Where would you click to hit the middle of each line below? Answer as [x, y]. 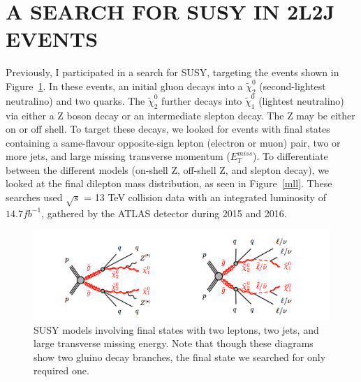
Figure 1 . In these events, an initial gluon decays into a [124, 86]
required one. [61, 370]
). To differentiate [290, 156]
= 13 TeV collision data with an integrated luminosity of [205, 197]
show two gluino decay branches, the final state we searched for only [180, 357]
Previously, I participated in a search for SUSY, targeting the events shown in [172, 72]
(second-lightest [293, 86]
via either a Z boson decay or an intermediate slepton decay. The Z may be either [180, 115]
